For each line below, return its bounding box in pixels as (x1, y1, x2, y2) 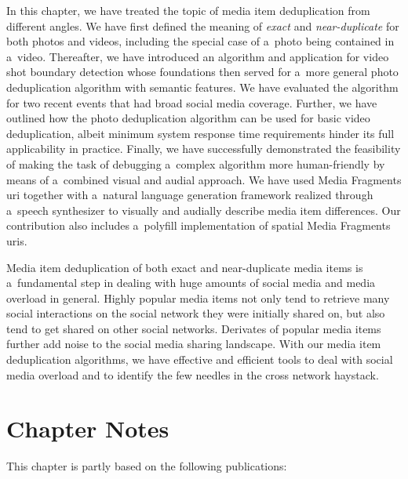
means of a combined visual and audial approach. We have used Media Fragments (6, 171, 402, 187)
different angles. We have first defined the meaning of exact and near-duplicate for (6, 17, 399, 34)
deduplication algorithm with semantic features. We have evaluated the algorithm (6, 78, 399, 95)
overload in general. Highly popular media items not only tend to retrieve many (6, 289, 390, 306)
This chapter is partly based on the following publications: (6, 458, 287, 474)
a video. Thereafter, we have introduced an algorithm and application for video (6, 48, 389, 64)
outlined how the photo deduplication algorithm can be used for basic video (6, 110, 370, 126)
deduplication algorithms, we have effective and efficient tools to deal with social (6, 351, 393, 368)
